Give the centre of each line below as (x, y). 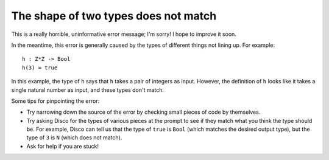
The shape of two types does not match (114, 16)
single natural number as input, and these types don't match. (88, 90)
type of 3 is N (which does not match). (74, 137)
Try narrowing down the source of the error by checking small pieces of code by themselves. (143, 112)
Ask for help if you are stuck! (63, 146)
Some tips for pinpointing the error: (55, 101)
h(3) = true (40, 68)
